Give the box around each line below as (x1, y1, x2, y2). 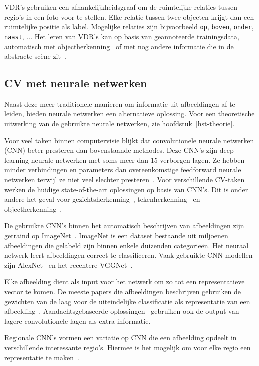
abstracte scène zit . (4, 51, 66, 61)
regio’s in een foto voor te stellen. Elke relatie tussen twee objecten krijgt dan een (4, 11, 254, 22)
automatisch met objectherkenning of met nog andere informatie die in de (4, 41, 234, 51)
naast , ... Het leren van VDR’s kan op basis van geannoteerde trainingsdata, (4, 31, 239, 41)
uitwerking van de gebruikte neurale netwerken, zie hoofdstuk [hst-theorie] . (4, 118, 235, 129)
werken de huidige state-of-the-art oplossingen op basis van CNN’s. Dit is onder (4, 184, 248, 194)
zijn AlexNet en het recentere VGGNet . (4, 259, 133, 270)
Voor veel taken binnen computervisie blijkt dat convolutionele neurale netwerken (4, 135, 254, 145)
